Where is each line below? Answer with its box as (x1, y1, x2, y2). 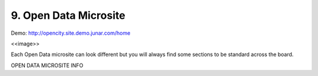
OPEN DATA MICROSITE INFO (11, 62, 84, 69)
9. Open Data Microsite (11, 9, 126, 22)
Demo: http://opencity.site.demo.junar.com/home (11, 29, 131, 37)
